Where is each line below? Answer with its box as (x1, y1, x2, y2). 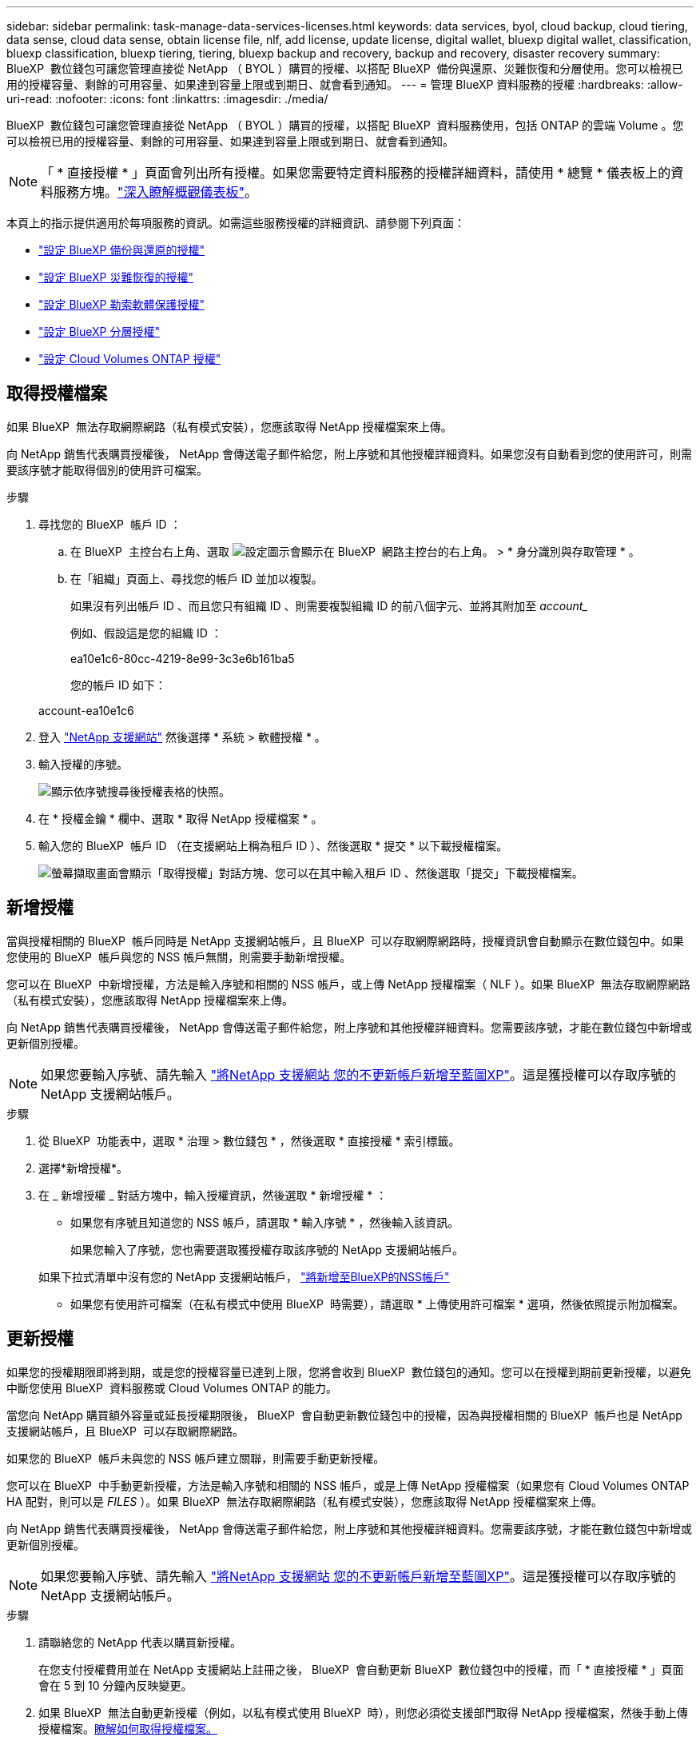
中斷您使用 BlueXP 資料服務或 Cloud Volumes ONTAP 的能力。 (6, 1380, 338, 1395)
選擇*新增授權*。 (38, 1160, 129, 1175)
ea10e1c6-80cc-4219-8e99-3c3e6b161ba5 (70, 651, 295, 665)
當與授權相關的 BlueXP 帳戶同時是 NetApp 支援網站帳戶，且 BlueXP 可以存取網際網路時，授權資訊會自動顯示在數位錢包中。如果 (6, 933, 684, 948)
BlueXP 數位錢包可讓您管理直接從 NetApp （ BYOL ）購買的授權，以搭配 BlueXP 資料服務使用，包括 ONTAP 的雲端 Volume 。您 (6, 118, 684, 132)
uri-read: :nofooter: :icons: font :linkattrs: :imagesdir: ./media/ (6, 92, 328, 106)
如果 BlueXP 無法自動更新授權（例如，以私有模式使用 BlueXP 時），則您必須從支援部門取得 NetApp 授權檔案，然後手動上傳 (38, 1705, 688, 1719)
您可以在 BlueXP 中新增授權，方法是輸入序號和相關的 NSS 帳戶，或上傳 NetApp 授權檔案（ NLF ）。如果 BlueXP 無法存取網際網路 (6, 976, 690, 991)
